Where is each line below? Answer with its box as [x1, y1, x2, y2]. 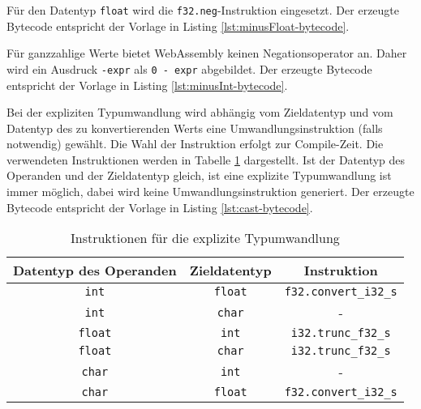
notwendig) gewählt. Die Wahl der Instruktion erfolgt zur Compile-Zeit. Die [6, 135, 384, 152]
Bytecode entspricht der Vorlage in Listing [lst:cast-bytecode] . [6, 198, 313, 215]
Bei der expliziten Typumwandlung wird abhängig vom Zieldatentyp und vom [6, 104, 393, 121]
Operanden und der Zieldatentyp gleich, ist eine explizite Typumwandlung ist [6, 167, 392, 184]
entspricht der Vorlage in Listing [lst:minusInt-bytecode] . [6, 76, 288, 93]
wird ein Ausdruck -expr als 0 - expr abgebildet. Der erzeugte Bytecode [6, 60, 372, 77]
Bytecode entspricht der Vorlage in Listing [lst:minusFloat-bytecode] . [6, 17, 350, 34]
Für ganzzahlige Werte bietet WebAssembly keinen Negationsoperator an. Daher [6, 45, 407, 62]
